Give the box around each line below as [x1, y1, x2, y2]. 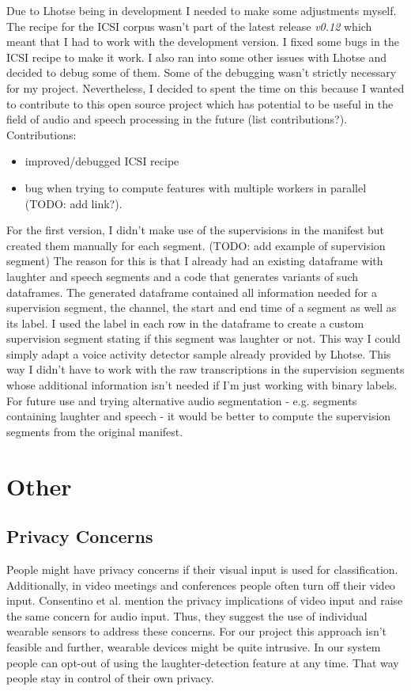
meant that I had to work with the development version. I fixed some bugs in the [6, 33, 399, 50]
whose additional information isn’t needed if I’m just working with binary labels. [6, 377, 398, 393]
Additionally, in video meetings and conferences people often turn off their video [6, 576, 395, 593]
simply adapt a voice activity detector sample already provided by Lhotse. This [6, 345, 391, 362]
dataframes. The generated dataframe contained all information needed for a [6, 283, 377, 300]
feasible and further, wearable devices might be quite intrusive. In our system [6, 638, 381, 655]
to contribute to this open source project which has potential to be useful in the [6, 95, 394, 112]
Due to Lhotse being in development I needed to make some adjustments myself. [6, 2, 397, 18]
